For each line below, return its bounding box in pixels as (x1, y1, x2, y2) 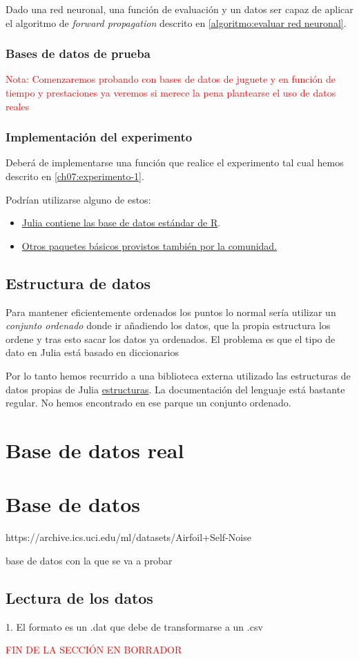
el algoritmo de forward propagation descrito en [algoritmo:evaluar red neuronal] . (6, 15, 347, 30)
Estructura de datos (6, 272, 151, 293)
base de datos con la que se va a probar (6, 553, 173, 567)
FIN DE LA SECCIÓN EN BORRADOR (6, 642, 182, 657)
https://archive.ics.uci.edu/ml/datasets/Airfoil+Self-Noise (6, 530, 251, 544)
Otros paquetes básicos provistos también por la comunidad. (21, 238, 278, 253)
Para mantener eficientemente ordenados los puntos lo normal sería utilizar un (6, 304, 336, 319)
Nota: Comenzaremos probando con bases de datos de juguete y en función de (6, 72, 336, 86)
